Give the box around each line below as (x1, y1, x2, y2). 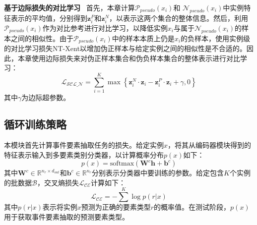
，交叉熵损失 (37, 177, 79, 187)
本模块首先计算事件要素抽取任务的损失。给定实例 (4, 139, 164, 150)
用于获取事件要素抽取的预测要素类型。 (4, 211, 129, 222)
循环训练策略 (4, 116, 66, 132)
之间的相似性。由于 (10, 33, 73, 43)
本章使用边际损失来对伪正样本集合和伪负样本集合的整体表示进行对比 (17, 53, 240, 63)
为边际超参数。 (21, 92, 70, 103)
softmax (110, 160, 134, 168)
